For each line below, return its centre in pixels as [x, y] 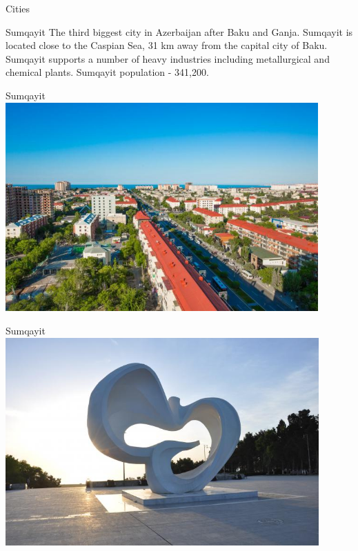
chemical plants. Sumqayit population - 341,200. [107, 72]
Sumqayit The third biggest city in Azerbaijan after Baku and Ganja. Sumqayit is [179, 31]
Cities [18, 8]
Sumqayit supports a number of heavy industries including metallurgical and [168, 58]
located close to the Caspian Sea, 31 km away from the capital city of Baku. [167, 45]
